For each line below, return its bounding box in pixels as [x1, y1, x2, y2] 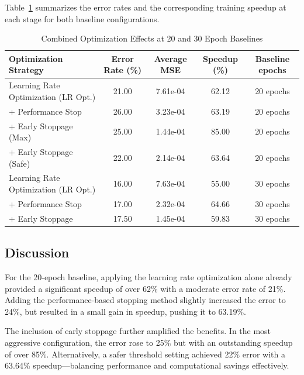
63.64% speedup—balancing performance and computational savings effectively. [5, 359, 289, 371]
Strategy [9, 64, 44, 76]
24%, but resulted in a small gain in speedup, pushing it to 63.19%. [5, 305, 246, 317]
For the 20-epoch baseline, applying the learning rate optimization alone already [5, 270, 292, 283]
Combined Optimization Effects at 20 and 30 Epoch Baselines [41, 32, 263, 44]
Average [154, 52, 187, 64]
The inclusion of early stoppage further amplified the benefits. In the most [5, 325, 271, 337]
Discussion [5, 243, 70, 262]
